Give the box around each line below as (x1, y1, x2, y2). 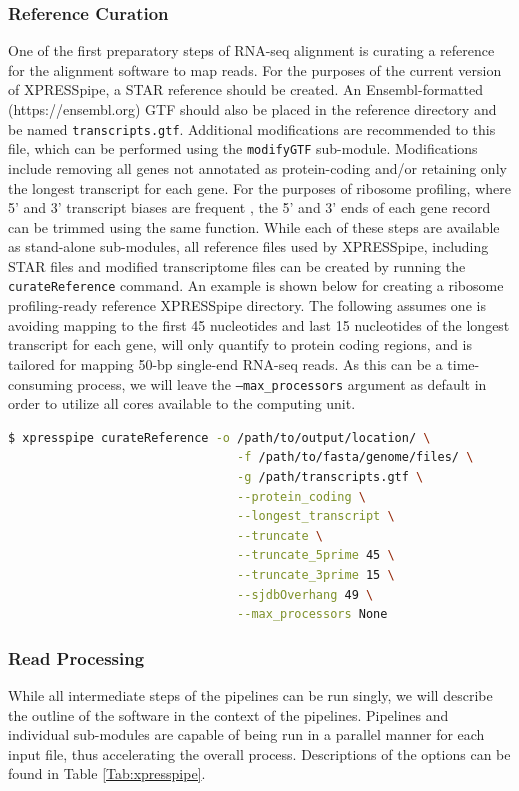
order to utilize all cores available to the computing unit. (8, 393, 356, 414)
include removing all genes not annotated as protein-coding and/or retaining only (8, 157, 507, 178)
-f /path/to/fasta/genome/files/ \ (237, 450, 474, 465)
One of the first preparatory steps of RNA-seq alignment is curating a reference (8, 40, 495, 61)
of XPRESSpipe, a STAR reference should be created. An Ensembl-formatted (8, 79, 483, 100)
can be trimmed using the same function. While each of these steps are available (8, 216, 500, 237)
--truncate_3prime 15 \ (237, 567, 395, 582)
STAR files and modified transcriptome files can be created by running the (8, 255, 466, 276)
